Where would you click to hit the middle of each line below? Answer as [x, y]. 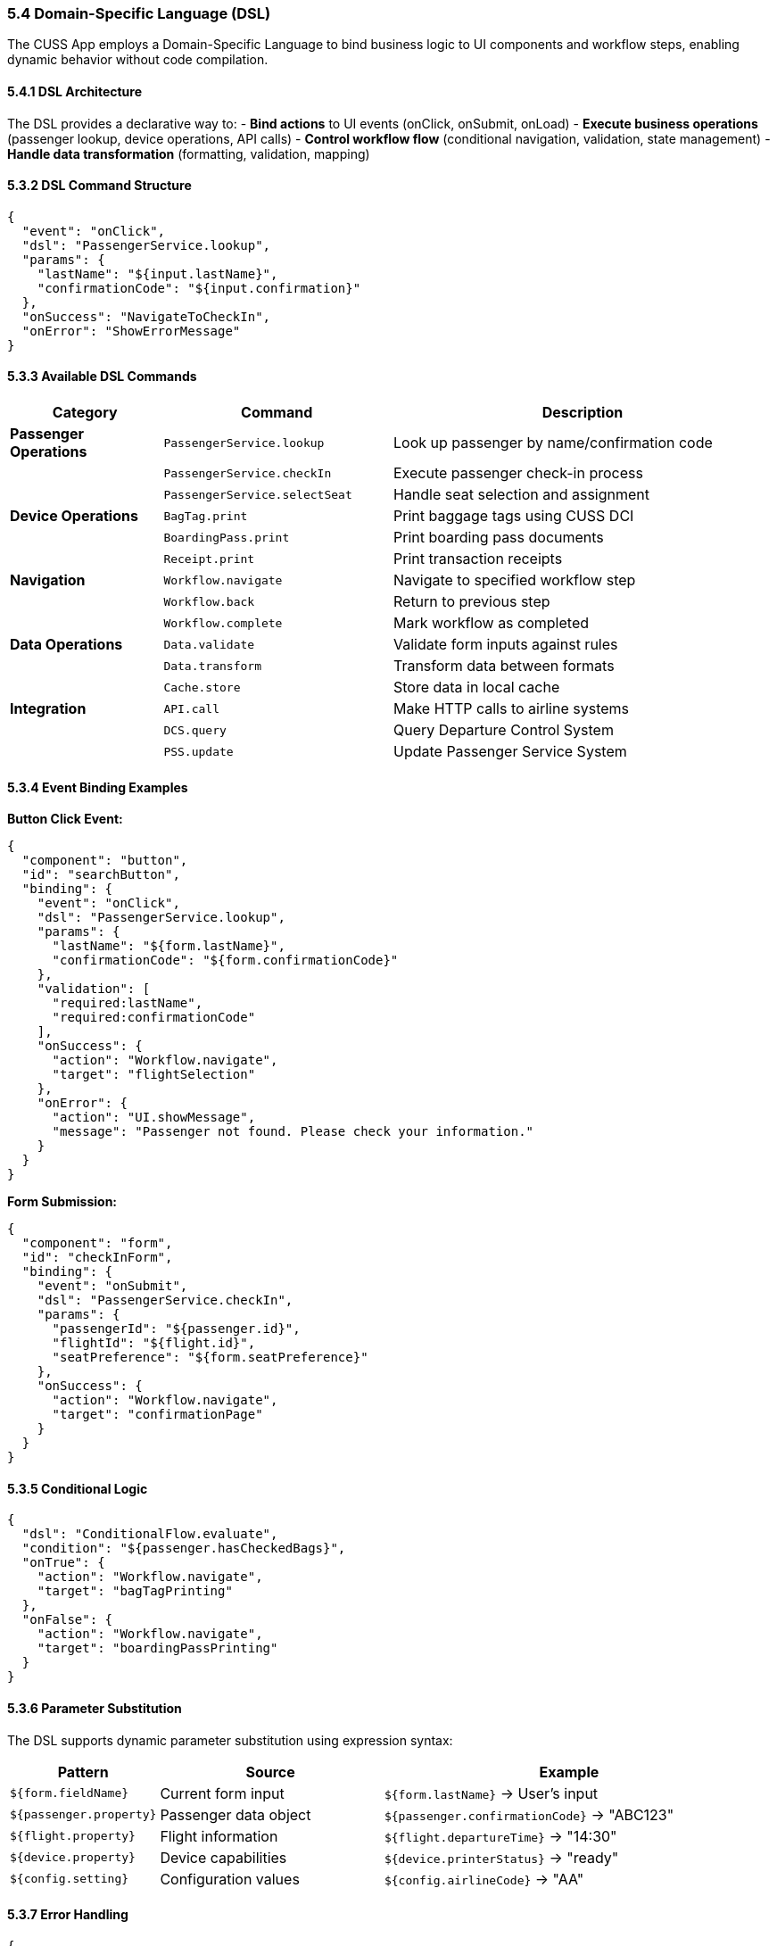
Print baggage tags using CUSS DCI [513, 516]
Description [583, 413]
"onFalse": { [67, 1620]
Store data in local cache [476, 687]
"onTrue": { [63, 1563]
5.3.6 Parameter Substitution [95, 1709]
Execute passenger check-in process [518, 473]
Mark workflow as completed [491, 623]
